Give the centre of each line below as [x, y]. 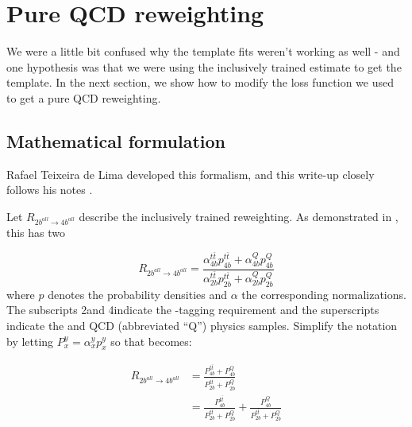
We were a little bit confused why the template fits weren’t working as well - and [203, 51]
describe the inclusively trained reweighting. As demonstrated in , [239, 216]
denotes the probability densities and [138, 294]
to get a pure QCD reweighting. [84, 97]
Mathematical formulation [116, 140]
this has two [36, 232]
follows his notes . [50, 190]
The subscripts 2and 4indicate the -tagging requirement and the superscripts [193, 310]
